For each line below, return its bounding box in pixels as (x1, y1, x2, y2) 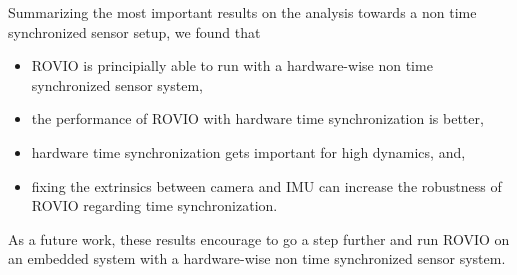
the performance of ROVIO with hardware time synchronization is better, (31, 108, 484, 129)
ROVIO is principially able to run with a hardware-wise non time (31, 55, 433, 76)
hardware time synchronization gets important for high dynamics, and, (31, 141, 466, 162)
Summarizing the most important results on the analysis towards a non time (8, 2, 477, 22)
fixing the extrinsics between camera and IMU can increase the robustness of (31, 175, 502, 196)
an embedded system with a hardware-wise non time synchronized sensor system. (8, 248, 506, 269)
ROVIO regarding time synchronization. (31, 195, 278, 216)
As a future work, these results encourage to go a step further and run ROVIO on (8, 228, 510, 249)
